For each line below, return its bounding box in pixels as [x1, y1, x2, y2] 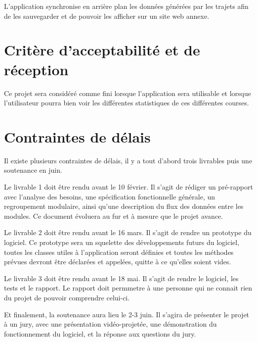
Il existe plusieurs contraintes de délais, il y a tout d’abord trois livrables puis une [4, 155, 253, 165]
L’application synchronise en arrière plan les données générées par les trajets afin [4, 1, 249, 11]
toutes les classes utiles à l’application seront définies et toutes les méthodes [4, 246, 234, 257]
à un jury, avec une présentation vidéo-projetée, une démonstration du [4, 319, 217, 329]
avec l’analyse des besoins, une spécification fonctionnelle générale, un [4, 191, 215, 201]
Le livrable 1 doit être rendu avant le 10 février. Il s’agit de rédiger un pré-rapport [4, 182, 253, 192]
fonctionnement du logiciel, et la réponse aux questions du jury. [4, 328, 196, 339]
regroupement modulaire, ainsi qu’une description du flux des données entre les [4, 201, 244, 211]
